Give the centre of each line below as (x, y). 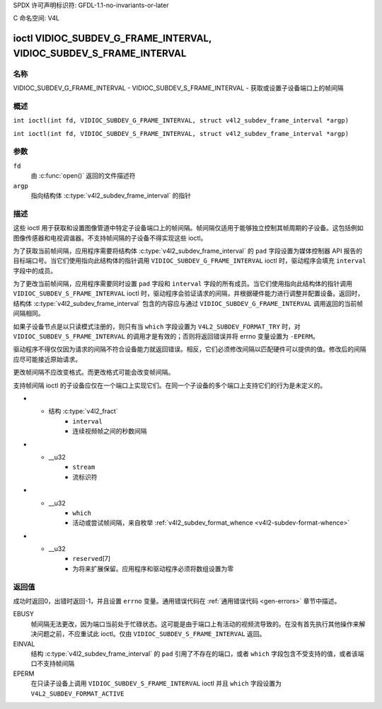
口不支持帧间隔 (52, 664)
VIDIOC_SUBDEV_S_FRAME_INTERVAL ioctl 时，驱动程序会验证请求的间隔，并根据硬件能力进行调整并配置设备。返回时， (189, 293)
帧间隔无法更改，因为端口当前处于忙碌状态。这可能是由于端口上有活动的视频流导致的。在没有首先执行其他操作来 (195, 624)
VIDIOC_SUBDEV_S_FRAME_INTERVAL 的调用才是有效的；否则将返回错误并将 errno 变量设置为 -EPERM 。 (166, 336)
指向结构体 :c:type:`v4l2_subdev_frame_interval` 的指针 (111, 195)
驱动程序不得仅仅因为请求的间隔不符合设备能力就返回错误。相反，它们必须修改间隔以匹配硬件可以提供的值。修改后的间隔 (190, 349)
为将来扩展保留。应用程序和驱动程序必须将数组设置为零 (153, 568)
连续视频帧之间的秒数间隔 (110, 431)
